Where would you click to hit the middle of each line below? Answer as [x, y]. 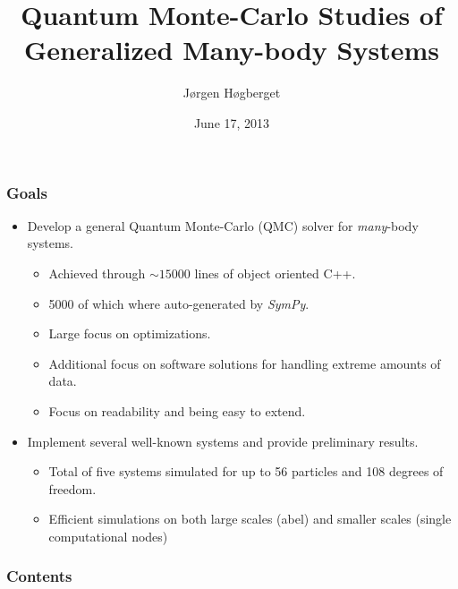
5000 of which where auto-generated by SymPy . [179, 303]
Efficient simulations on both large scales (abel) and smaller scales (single [250, 519]
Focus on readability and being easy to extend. [177, 410]
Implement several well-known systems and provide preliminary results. [223, 441]
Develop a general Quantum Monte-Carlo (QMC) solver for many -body [223, 225]
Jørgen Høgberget [232, 93]
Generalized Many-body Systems [232, 50]
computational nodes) [108, 536]
